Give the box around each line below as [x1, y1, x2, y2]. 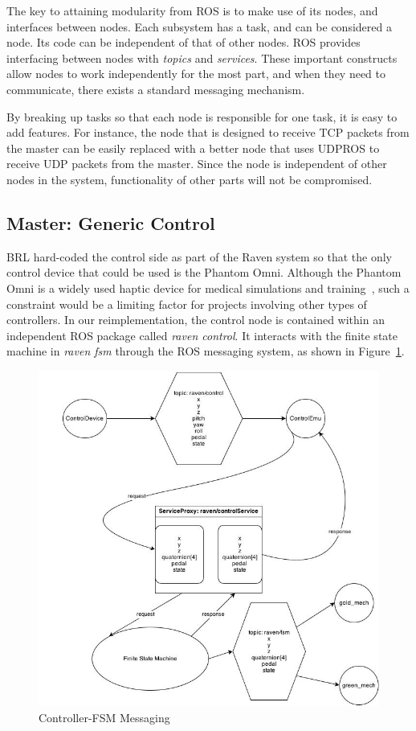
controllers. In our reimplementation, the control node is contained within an [6, 311, 385, 328]
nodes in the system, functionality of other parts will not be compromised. [6, 170, 373, 187]
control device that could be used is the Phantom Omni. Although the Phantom [6, 264, 402, 281]
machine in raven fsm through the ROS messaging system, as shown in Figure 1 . [6, 343, 405, 359]
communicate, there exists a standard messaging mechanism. [6, 80, 305, 97]
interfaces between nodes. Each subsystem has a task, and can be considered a [6, 18, 392, 35]
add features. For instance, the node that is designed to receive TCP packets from [6, 124, 410, 141]
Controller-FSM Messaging [39, 708, 170, 725]
